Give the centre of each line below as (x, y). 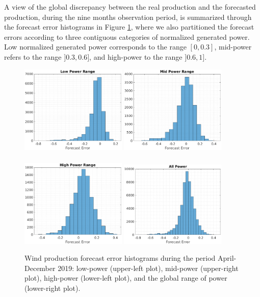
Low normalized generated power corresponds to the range (95, 47)
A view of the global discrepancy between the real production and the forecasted (130, 7)
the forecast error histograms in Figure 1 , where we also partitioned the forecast (129, 27)
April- (227, 258)
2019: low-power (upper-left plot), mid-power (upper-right (148, 268)
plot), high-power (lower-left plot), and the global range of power (126, 278)
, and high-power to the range (136, 56)
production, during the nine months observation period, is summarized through (128, 17)
